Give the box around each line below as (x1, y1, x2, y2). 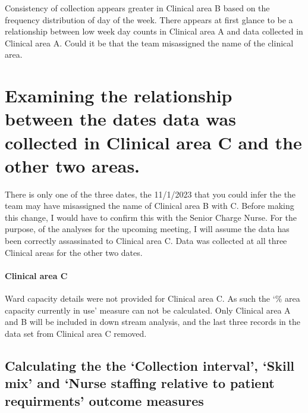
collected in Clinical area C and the (5, 130, 302, 154)
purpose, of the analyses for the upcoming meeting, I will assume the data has (5, 223, 290, 235)
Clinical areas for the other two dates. (5, 246, 143, 258)
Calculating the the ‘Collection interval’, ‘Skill (5, 356, 295, 374)
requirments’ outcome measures (5, 391, 204, 409)
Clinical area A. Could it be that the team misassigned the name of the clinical (5, 36, 294, 49)
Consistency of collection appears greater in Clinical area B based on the (5, 2, 270, 14)
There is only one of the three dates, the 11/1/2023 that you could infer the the (5, 187, 296, 200)
